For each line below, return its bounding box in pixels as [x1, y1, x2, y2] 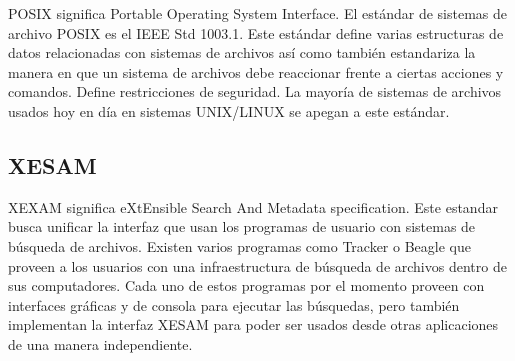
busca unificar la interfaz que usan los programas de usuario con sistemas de [8, 216, 476, 237]
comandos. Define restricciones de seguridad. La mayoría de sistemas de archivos [8, 81, 502, 102]
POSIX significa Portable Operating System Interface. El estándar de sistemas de [8, 3, 507, 23]
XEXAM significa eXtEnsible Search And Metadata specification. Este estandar [8, 196, 498, 217]
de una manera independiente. [8, 333, 193, 354]
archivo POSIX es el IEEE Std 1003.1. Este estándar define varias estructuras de [8, 22, 504, 43]
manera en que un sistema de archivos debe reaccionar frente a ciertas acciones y [8, 61, 504, 82]
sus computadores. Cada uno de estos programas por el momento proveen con [8, 275, 485, 296]
